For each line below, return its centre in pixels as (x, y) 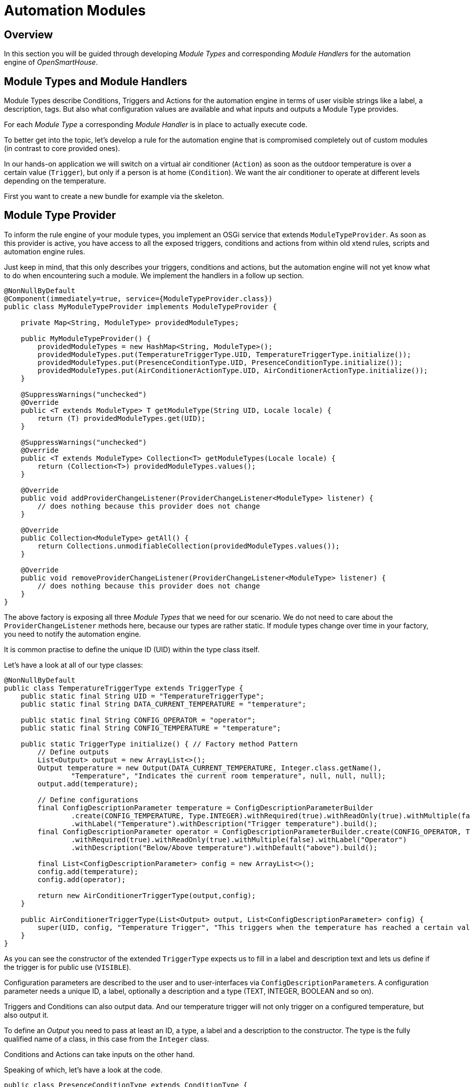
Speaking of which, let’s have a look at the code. (83, 1070)
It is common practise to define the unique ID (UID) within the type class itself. (132, 649)
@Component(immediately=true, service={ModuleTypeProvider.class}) (138, 298)
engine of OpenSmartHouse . (51, 62)
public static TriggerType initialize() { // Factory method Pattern (159, 744)
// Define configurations (88, 800)
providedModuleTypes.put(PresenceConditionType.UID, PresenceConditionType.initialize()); (220, 362)
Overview (29, 34)
